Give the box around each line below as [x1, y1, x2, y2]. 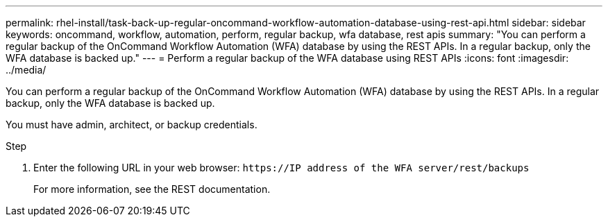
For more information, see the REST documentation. [33, 183, 271, 195]
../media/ [6, 64, 47, 76]
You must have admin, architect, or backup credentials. [6, 119, 257, 130]
